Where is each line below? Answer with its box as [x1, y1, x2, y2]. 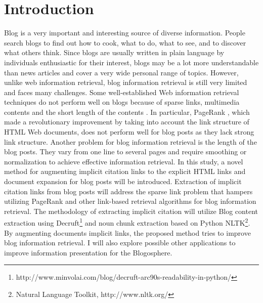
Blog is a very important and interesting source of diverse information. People [4, 27, 245, 38]
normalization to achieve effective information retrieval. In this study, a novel [4, 156, 243, 166]
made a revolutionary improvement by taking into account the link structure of [4, 116, 249, 127]
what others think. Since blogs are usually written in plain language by [4, 47, 225, 58]
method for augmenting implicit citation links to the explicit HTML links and [4, 166, 246, 177]
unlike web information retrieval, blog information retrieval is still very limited [4, 77, 247, 88]
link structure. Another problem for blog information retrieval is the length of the [4, 136, 257, 147]
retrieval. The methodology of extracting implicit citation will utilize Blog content [4, 205, 258, 216]
